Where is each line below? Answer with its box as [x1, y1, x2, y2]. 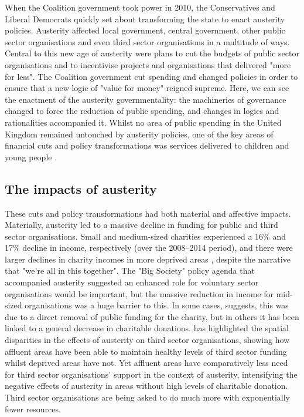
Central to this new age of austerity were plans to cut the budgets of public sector [5, 47, 299, 59]
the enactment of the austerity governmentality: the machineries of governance [5, 93, 286, 105]
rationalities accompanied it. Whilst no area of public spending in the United [5, 116, 282, 128]
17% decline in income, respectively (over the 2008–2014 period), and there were [5, 241, 293, 254]
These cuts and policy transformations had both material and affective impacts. [5, 207, 291, 219]
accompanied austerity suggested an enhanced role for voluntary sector [5, 276, 259, 288]
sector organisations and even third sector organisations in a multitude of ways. [5, 35, 290, 48]
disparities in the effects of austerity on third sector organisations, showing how [5, 334, 290, 346]
